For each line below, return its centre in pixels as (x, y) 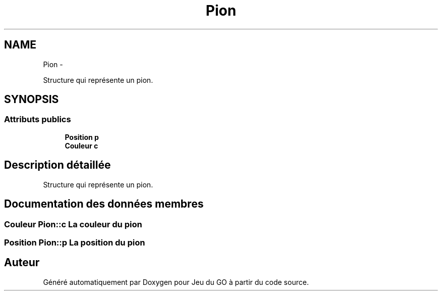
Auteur (22, 263)
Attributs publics (38, 119)
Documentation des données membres (104, 204)
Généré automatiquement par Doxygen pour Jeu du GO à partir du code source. (176, 282)
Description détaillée (58, 165)
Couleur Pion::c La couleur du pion (73, 224)
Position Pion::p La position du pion (75, 242)
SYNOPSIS (32, 100)
